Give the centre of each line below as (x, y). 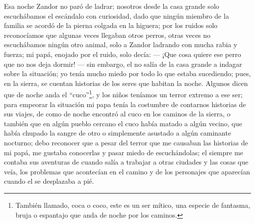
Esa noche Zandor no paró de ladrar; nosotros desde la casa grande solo (112, 6)
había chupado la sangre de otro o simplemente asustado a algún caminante (118, 133)
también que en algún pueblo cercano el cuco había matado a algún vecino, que (123, 123)
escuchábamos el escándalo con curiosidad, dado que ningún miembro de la (116, 15)
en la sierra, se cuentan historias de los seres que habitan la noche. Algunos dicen (126, 83)
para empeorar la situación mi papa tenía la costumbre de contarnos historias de (125, 104)
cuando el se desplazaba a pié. (49, 181)
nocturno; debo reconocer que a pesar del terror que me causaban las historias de (126, 142)
